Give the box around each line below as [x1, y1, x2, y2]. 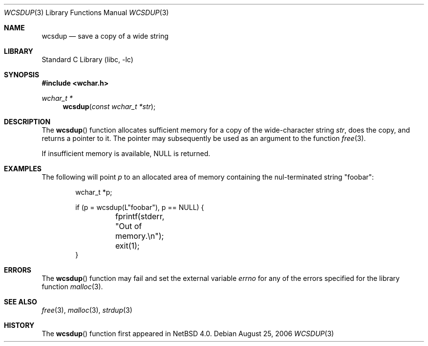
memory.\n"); [115, 231, 164, 241]
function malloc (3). [42, 282, 103, 291]
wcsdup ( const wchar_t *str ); [63, 102, 156, 111]
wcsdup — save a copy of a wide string [42, 32, 169, 40]
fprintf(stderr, [115, 211, 165, 221]
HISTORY [4, 321, 35, 329]
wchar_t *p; [75, 188, 112, 196]
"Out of [115, 221, 142, 231]
